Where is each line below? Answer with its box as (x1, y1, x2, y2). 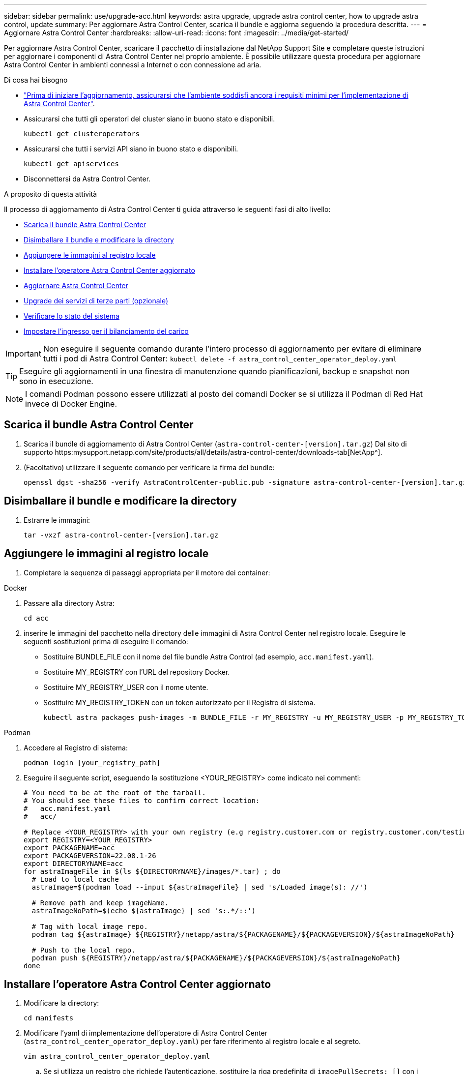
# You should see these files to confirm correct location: (24, 796, 260, 805)
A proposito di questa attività (4, 190, 97, 198)
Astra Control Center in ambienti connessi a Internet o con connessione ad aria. (4, 60, 261, 69)
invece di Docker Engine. (25, 399, 117, 409)
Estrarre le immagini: (24, 515, 90, 524)
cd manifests (24, 1014, 74, 1022)
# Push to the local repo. (31, 946, 136, 954)
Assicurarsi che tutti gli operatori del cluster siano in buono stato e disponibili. (24, 115, 275, 123)
